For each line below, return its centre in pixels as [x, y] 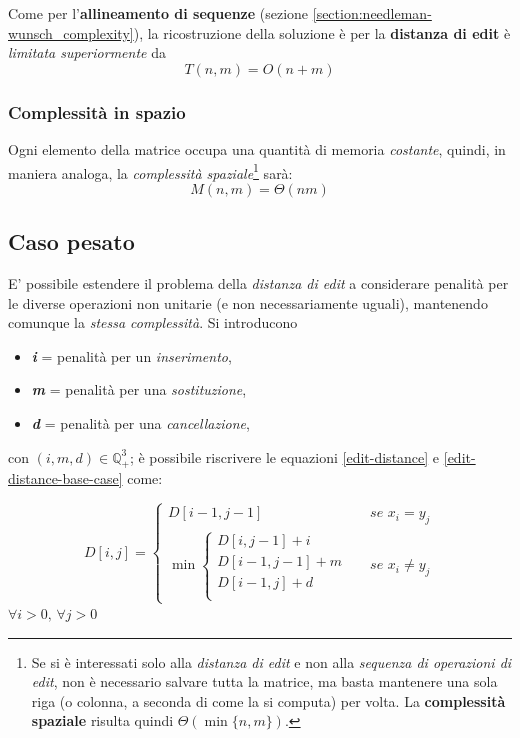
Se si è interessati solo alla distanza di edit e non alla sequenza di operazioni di [271, 661]
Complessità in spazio [97, 111]
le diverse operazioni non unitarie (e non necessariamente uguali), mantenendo [248, 302]
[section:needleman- [372, 13]
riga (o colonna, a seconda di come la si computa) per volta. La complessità [268, 700]
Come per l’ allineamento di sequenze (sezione [158, 13]
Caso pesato [71, 241]
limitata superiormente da [87, 52]
